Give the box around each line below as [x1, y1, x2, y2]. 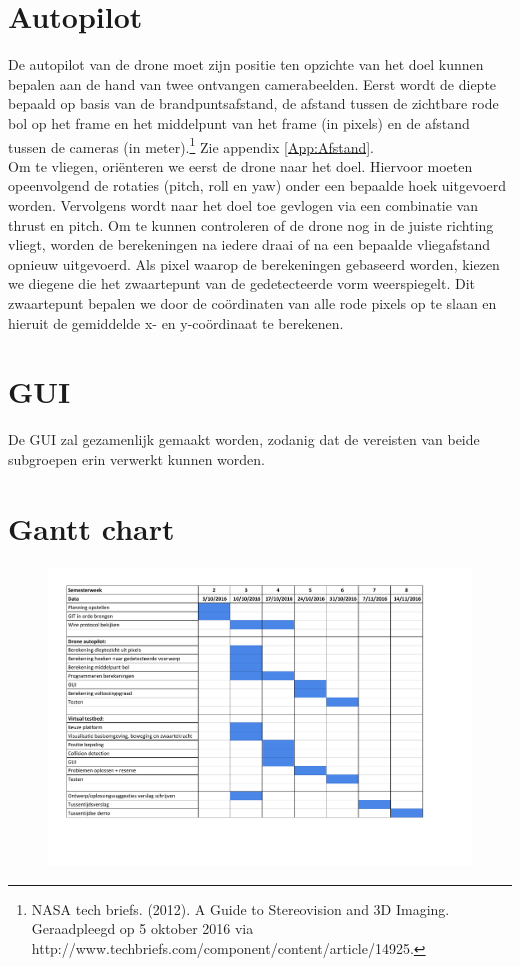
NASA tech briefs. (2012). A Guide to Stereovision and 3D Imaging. [31, 898, 450, 919]
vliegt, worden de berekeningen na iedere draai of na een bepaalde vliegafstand [8, 234, 491, 255]
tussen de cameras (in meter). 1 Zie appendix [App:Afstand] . [8, 133, 374, 157]
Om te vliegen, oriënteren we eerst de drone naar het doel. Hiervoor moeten [8, 155, 473, 176]
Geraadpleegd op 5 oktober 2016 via [31, 918, 254, 939]
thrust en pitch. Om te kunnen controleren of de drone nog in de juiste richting [8, 214, 494, 235]
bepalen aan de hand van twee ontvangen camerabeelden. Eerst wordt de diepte [8, 73, 497, 94]
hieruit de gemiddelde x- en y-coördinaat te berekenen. [8, 312, 344, 333]
